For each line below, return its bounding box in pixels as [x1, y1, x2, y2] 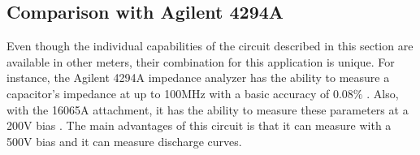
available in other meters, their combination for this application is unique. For [6, 53, 395, 70]
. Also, [366, 84, 399, 101]
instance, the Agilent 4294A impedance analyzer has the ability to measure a [6, 69, 390, 86]
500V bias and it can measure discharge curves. [6, 132, 242, 149]
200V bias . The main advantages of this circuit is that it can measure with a [6, 117, 392, 134]
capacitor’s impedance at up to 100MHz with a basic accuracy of [6, 84, 330, 101]
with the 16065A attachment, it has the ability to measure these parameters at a [6, 101, 409, 118]
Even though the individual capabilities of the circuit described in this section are [6, 37, 414, 54]
